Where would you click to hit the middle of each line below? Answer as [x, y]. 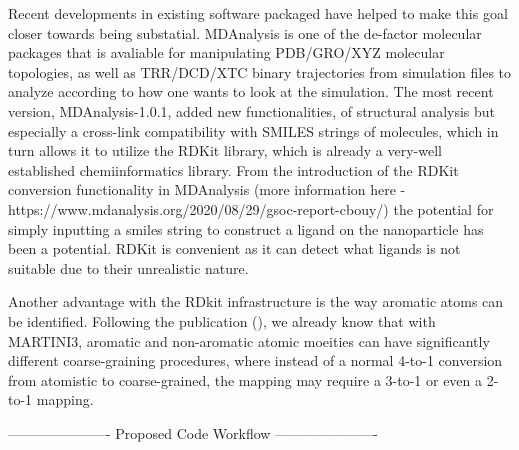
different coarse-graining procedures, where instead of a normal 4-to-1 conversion [255, 360]
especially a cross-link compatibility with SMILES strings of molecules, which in [253, 130]
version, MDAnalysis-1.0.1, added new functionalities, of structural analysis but [252, 110]
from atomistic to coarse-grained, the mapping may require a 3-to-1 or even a [245, 379]
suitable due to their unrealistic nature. [128, 267]
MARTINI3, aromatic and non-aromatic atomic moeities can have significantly [249, 340]
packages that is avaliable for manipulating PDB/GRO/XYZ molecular [226, 52]
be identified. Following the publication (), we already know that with [222, 320]
